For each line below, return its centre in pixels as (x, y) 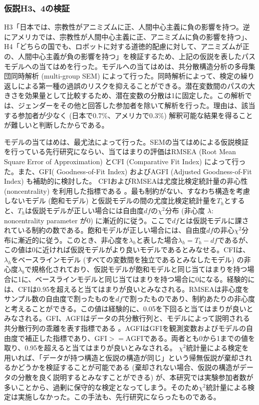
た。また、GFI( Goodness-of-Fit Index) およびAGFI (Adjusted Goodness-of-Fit (128, 171)
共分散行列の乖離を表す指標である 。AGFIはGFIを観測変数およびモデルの (125, 328)
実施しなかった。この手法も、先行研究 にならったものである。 (119, 397)
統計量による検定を (217, 348)
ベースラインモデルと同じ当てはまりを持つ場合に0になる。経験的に (145, 279)
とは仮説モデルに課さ (214, 220)
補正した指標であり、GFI (66, 338)
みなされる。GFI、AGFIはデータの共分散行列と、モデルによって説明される (127, 318)
